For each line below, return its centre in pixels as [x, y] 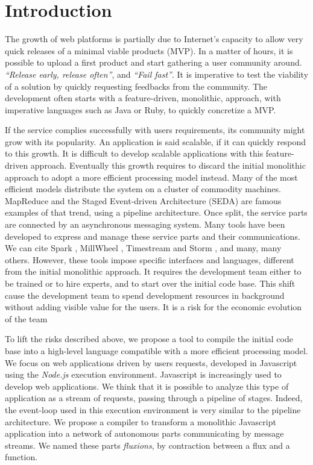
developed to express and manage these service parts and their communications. [153, 236]
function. [21, 457]
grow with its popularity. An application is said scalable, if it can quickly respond [156, 141]
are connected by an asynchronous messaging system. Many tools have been [145, 224]
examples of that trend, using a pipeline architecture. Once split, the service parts [156, 212]
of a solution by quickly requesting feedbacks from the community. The [136, 86]
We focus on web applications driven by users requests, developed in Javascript [151, 362]
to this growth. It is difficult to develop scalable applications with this [134, 153]
